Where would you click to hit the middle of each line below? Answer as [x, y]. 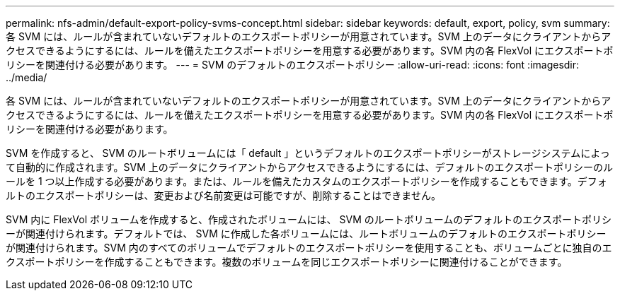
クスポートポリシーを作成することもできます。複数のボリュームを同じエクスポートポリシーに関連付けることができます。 [287, 262]
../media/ [27, 77]
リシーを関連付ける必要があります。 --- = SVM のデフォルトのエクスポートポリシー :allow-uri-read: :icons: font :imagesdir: [293, 65]
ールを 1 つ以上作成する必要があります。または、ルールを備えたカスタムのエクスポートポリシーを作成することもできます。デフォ [306, 181]
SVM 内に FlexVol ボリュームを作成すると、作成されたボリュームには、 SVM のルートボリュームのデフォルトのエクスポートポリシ [309, 219]
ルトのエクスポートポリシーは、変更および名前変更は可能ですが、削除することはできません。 [223, 195]
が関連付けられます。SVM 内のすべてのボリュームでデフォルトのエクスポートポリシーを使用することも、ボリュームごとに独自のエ [309, 248]
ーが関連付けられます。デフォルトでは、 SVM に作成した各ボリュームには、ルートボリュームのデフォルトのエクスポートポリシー [306, 233]
